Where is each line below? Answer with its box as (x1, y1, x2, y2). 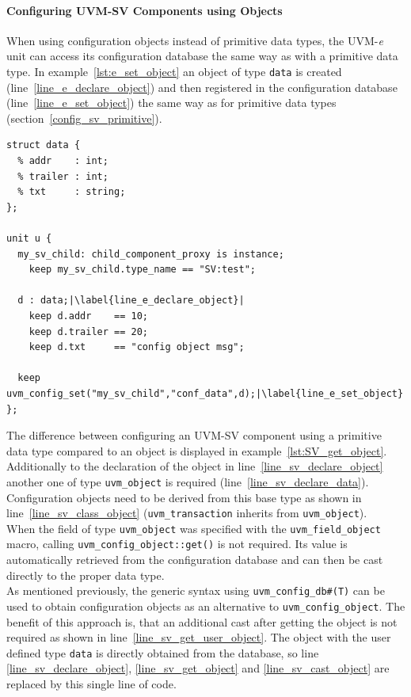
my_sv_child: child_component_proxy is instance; (17, 248, 284, 260)
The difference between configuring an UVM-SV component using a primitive (6, 427, 382, 444)
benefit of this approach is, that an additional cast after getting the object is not (6, 613, 398, 630)
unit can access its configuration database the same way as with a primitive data (6, 48, 398, 64)
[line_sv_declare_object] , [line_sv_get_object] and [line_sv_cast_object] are (6, 660, 390, 676)
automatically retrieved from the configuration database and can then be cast (6, 551, 383, 568)
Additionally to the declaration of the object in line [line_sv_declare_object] (6, 458, 383, 474)
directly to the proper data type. (6, 566, 165, 583)
